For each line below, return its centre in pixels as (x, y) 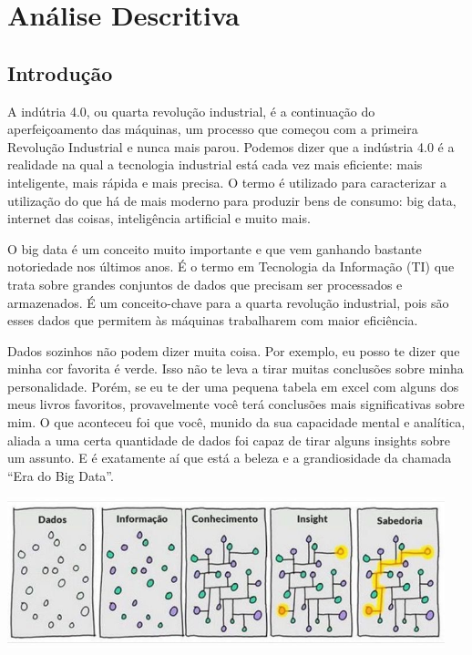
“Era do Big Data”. (61, 475)
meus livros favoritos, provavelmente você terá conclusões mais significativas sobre (236, 404)
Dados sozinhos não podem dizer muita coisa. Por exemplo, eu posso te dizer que (234, 350)
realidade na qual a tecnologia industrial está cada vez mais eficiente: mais (215, 164)
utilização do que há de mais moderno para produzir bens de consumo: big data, (232, 200)
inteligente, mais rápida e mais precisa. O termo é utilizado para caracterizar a (227, 182)
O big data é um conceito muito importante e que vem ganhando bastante (215, 248)
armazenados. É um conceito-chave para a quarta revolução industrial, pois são (228, 302)
